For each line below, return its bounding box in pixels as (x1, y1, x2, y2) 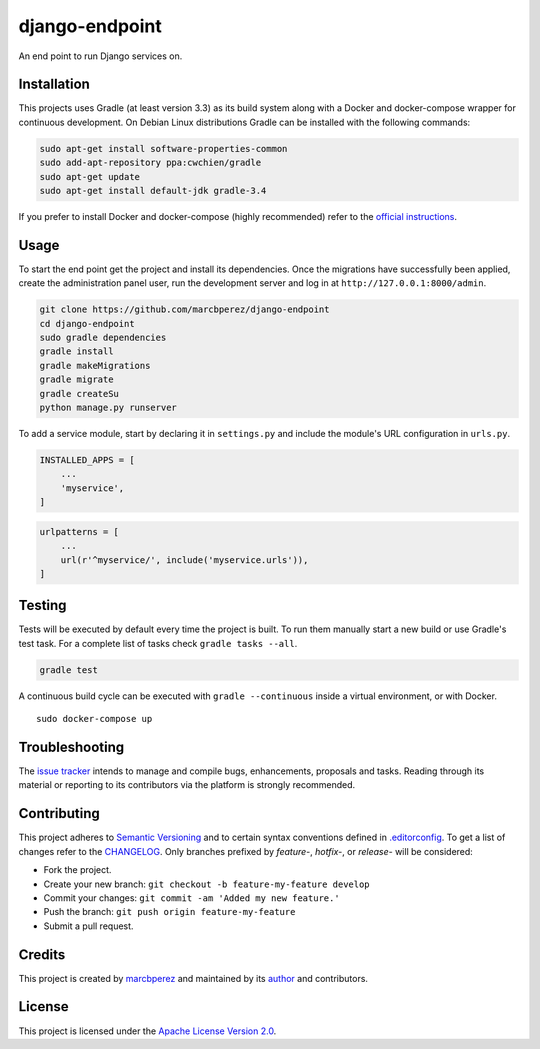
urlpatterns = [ (39, 526, 120, 537)
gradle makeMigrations (39, 360, 151, 371)
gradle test (39, 664, 99, 675)
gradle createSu (39, 388, 120, 399)
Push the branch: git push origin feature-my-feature (43, 906, 296, 918)
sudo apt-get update (39, 171, 140, 182)
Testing (18, 597, 67, 614)
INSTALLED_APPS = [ (39, 454, 135, 465)
